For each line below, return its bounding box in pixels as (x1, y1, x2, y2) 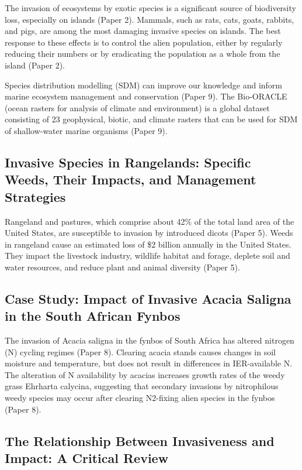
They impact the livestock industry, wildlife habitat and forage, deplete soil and (5, 249, 290, 262)
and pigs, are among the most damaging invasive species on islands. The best (5, 25, 281, 37)
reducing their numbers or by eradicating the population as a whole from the (5, 47, 280, 60)
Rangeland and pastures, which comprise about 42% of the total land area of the (5, 215, 294, 227)
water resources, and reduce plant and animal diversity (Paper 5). (5, 260, 240, 273)
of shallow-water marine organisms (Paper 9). (5, 124, 168, 136)
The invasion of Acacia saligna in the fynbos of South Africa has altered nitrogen (5, 334, 294, 347)
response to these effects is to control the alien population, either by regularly (5, 36, 283, 48)
